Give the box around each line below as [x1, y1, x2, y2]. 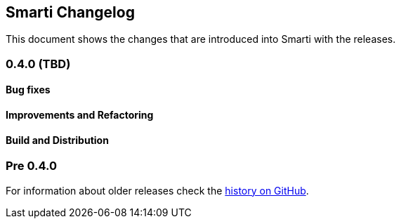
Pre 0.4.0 [6, 159, 58, 173]
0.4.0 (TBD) [6, 56, 71, 71]
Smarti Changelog [6, 4, 135, 21]
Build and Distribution [6, 133, 109, 146]
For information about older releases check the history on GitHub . [6, 184, 309, 197]
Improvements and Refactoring [6, 109, 154, 121]
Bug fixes [6, 84, 51, 96]
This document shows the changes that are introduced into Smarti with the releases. [6, 33, 396, 46]
